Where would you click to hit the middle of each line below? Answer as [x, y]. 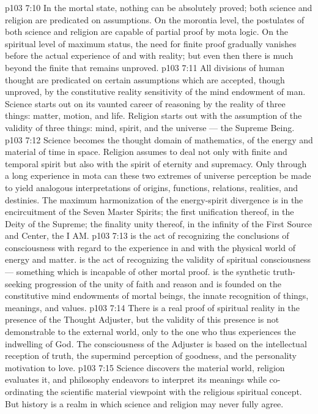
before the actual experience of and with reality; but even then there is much [149, 55]
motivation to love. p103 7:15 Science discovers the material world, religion [145, 367]
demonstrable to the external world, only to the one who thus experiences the [150, 332]
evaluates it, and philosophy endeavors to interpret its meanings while [136, 379]
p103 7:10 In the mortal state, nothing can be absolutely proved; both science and [159, 7]
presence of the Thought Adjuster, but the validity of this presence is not [142, 319]
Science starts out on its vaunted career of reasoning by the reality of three [145, 103]
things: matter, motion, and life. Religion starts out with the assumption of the [153, 115]
